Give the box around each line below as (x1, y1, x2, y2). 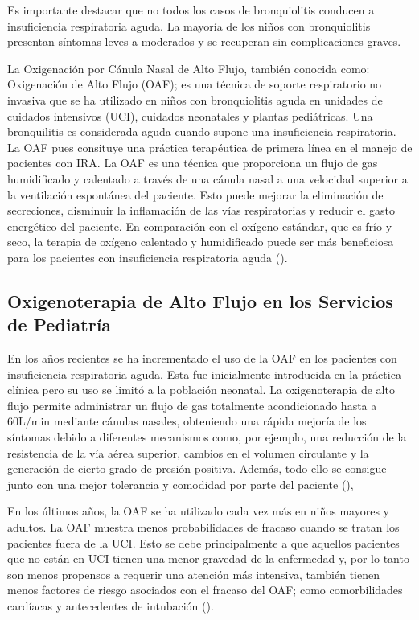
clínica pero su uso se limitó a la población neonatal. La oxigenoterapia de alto (7, 381, 395, 398)
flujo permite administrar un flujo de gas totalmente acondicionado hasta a (7, 396, 377, 413)
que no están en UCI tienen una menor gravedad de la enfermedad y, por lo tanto (7, 550, 409, 567)
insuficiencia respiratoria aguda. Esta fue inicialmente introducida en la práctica (7, 365, 401, 382)
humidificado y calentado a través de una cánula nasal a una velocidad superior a (7, 170, 408, 187)
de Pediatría (7, 312, 112, 337)
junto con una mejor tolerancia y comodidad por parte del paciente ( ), (7, 475, 354, 492)
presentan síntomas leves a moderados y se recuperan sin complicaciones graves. (7, 33, 401, 50)
